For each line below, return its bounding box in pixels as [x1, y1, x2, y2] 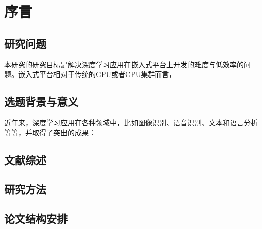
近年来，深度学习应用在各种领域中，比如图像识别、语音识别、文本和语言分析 [4, 117, 258, 127]
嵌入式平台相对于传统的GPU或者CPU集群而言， [18, 69, 176, 80]
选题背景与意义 [4, 94, 78, 109]
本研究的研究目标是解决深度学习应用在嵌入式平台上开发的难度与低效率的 [4, 59, 244, 69]
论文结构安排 [4, 211, 68, 226]
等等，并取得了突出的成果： [4, 127, 96, 137]
